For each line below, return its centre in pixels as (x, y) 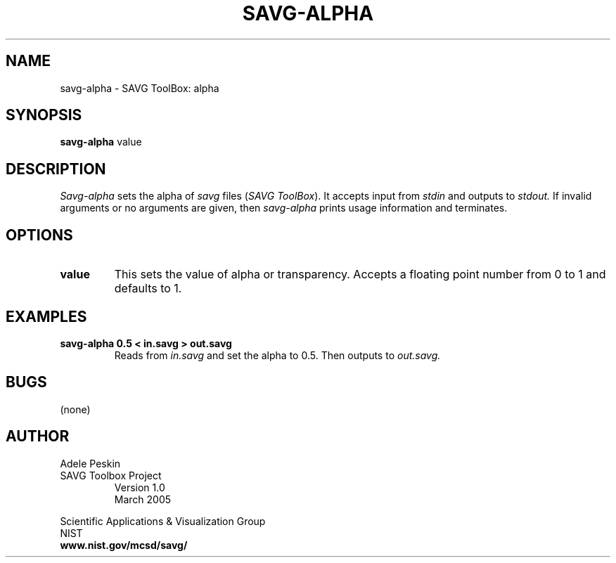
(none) (75, 409)
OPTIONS (39, 235)
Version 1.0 (140, 487)
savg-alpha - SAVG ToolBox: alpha (140, 88)
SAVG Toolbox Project (111, 475)
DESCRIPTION (56, 169)
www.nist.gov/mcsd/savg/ (124, 545)
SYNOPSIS (44, 115)
